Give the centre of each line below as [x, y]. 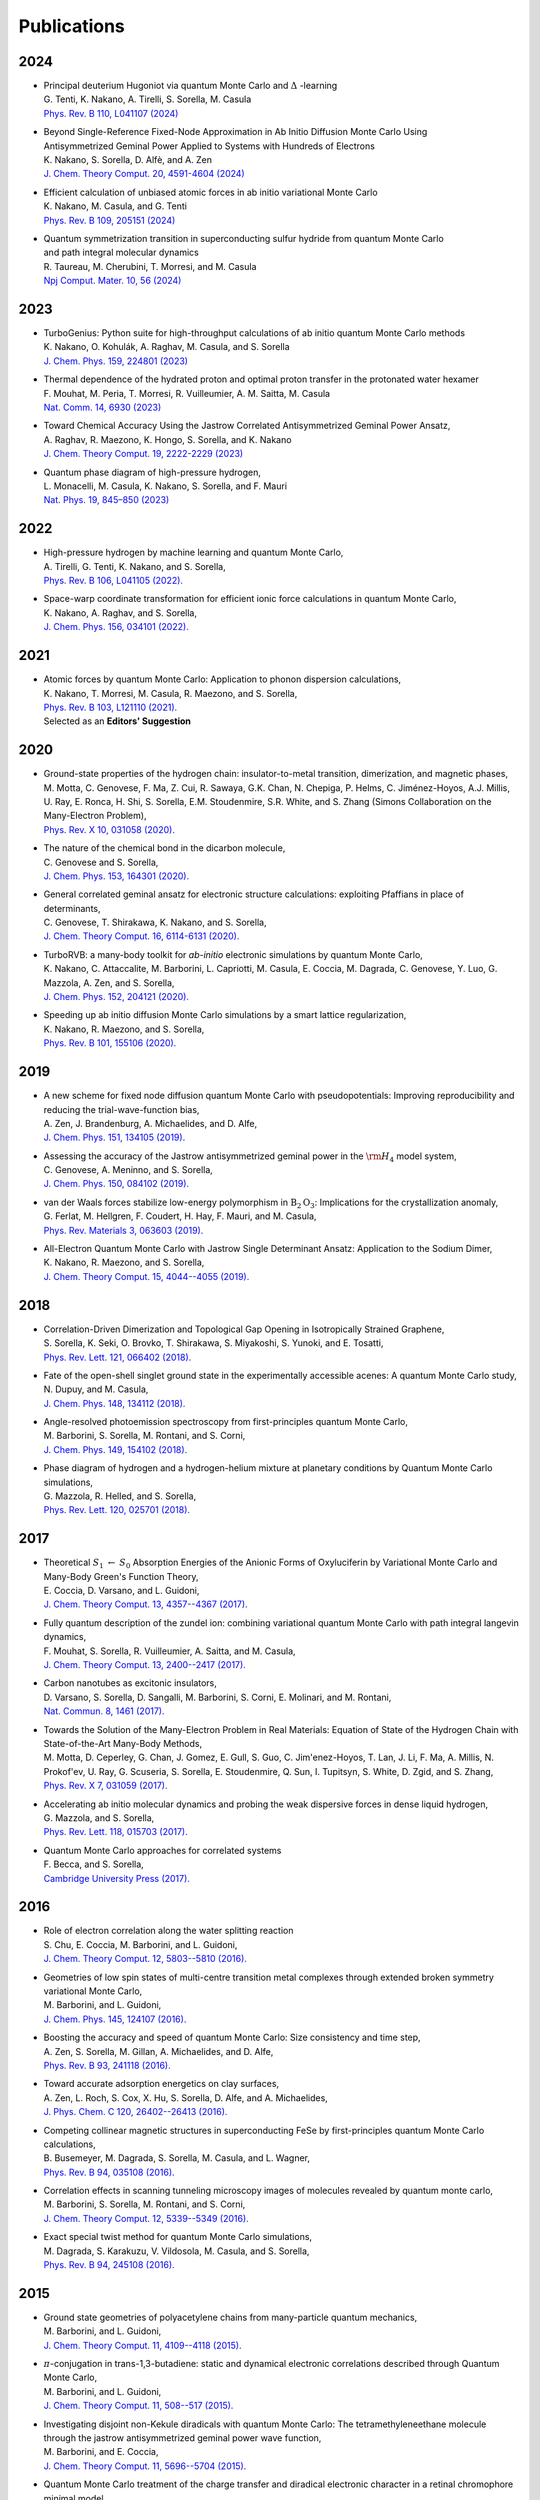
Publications [71, 26]
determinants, [72, 908]
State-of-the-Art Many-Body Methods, [123, 1743]
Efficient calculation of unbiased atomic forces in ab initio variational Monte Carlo [211, 192]
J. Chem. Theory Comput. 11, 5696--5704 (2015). [145, 2466]
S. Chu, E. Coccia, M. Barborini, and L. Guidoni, [140, 1944]
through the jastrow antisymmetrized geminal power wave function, [182, 2438]
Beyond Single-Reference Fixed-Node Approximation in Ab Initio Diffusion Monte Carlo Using [235, 132]
